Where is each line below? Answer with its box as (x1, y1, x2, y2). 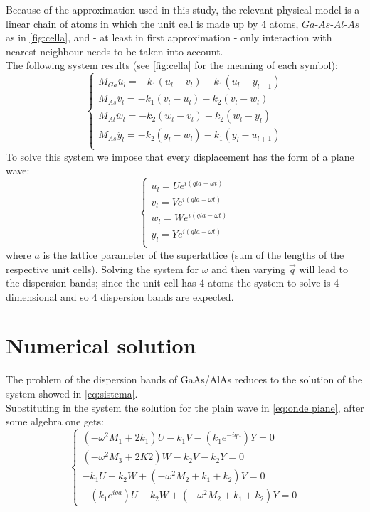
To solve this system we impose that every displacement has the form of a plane (6, 149, 354, 164)
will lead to (299, 261, 348, 276)
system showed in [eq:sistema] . (6, 386, 138, 400)
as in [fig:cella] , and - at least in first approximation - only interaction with (6, 30, 332, 45)
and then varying (211, 261, 286, 276)
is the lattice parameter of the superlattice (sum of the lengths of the (43, 247, 344, 262)
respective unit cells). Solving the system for (6, 261, 199, 276)
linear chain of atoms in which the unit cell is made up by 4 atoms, (6, 16, 299, 31)
